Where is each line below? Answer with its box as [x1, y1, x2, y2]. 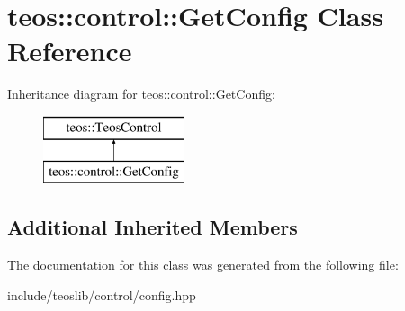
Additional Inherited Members [7, 213, 298, 241]
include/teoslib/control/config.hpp [7, 285, 196, 304]
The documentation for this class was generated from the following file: [7, 255, 399, 274]
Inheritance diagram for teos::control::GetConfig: [7, 84, 275, 103]
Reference [7, 32, 132, 69]
